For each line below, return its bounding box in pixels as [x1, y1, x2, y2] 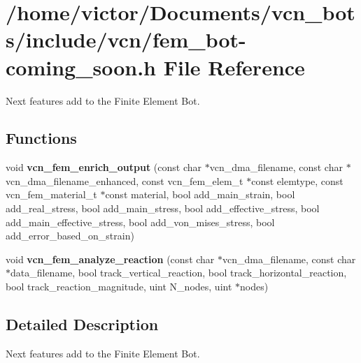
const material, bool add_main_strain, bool [105, 187, 295, 202]
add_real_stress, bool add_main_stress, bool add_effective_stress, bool [6, 201, 320, 216]
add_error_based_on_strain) [6, 228, 134, 243]
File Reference [163, 52, 305, 81]
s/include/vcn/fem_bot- [6, 25, 246, 54]
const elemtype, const [251, 173, 344, 188]
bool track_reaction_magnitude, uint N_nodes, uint [6, 279, 232, 294]
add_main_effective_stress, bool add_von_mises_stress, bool [6, 214, 275, 229]
